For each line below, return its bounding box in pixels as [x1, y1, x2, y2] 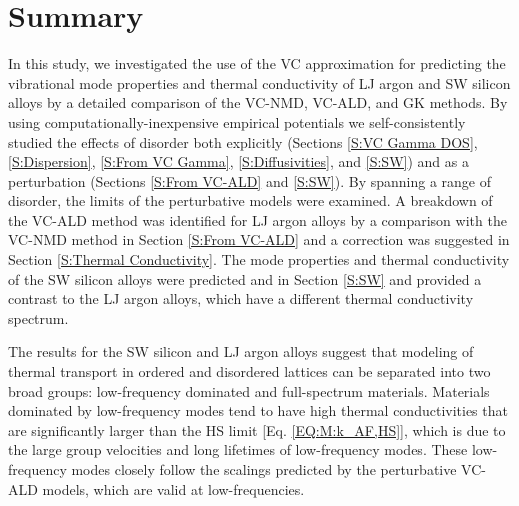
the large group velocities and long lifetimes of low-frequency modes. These [8, 439, 468, 460]
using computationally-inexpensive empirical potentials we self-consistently [8, 111, 466, 132]
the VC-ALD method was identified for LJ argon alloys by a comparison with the [8, 209, 507, 230]
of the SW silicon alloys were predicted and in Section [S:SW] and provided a [8, 268, 482, 289]
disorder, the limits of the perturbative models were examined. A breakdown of [8, 190, 493, 211]
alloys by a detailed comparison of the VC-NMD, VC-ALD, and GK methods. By [8, 92, 508, 113]
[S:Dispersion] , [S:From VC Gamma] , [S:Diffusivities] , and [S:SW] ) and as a [8, 151, 469, 172]
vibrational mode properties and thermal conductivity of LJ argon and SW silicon [8, 72, 511, 93]
